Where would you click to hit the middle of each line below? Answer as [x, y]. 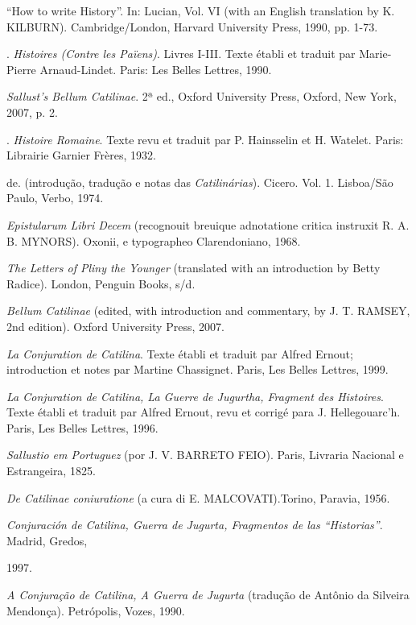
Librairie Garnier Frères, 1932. [81, 155]
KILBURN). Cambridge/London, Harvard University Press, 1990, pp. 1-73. [192, 26]
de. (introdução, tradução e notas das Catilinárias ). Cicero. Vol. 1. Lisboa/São [200, 182]
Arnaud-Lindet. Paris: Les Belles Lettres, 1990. [156, 69]
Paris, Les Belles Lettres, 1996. [82, 427]
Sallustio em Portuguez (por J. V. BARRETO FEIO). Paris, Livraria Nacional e [205, 455]
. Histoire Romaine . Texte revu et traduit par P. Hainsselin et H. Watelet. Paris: [205, 139]
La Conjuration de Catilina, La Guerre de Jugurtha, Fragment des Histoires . [195, 396]
